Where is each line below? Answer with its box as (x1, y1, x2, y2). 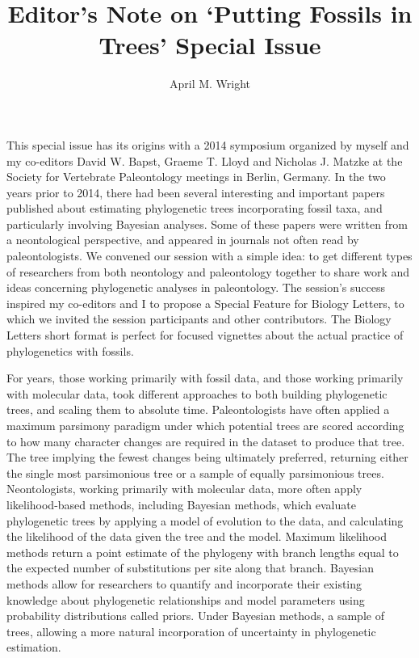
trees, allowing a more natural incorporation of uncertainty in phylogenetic (6, 622, 376, 639)
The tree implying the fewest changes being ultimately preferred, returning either (6, 449, 409, 466)
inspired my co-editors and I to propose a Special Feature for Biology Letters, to (6, 294, 404, 311)
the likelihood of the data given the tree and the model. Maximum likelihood (6, 528, 388, 545)
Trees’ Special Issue (98, 28, 321, 61)
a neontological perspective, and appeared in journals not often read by (6, 231, 359, 248)
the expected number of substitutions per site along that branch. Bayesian (6, 559, 374, 576)
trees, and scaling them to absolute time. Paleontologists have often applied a (6, 401, 390, 418)
